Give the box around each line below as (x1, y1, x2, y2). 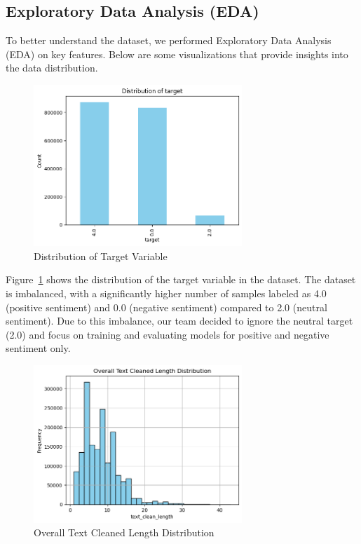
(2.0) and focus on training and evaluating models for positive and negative (6, 327, 329, 341)
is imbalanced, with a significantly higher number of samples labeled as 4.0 (6, 285, 327, 300)
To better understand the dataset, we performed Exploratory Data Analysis (6, 33, 332, 48)
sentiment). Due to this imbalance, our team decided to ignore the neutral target (6, 313, 353, 328)
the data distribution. (6, 60, 98, 75)
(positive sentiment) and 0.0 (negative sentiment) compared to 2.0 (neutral (6, 299, 327, 314)
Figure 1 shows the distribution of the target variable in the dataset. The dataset (6, 272, 356, 287)
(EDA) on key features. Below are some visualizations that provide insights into (6, 46, 348, 61)
